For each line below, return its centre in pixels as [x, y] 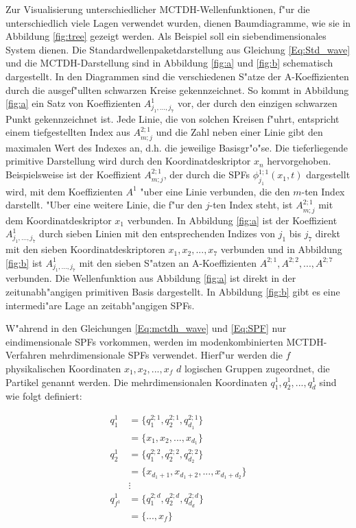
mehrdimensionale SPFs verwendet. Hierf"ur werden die [166, 355]
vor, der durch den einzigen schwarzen [257, 103]
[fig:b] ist [24, 262]
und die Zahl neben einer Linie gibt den [239, 132]
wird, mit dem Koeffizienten [64, 191]
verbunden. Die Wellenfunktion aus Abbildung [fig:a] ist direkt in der [151, 278]
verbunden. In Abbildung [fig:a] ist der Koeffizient [232, 220]
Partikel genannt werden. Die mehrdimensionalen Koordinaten [137, 382]
